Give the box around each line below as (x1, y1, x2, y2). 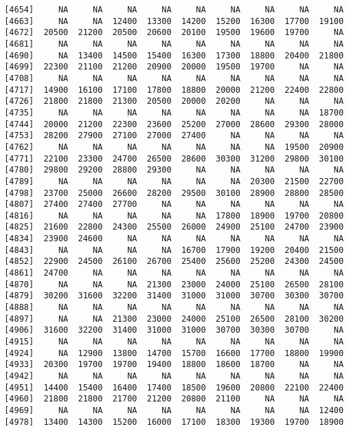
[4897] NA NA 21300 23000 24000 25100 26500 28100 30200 (4, 313, 344, 324)
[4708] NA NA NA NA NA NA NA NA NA (4, 73, 344, 83)
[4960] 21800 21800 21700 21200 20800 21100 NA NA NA (4, 394, 344, 404)
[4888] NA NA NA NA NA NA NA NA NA (4, 302, 344, 313)
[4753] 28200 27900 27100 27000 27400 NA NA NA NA (4, 131, 344, 141)
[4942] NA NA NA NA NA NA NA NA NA (4, 371, 344, 381)
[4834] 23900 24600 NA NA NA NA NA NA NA (4, 234, 344, 244)
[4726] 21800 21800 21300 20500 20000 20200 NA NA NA (4, 96, 344, 107)
